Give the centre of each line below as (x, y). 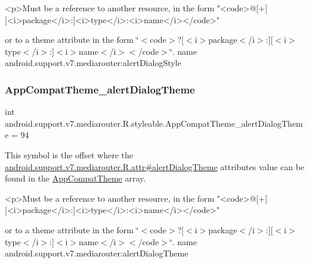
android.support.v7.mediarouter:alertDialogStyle (93, 63)
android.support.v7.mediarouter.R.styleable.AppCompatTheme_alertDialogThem (154, 123)
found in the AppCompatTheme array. (75, 178)
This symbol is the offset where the (69, 154)
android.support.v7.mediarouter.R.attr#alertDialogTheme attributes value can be (155, 166)
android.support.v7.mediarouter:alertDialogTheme (97, 253)
